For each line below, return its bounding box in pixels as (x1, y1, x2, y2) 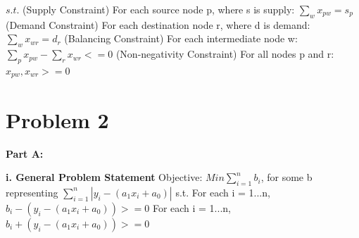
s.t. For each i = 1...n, (175, 184, 270, 199)
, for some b (260, 170, 313, 184)
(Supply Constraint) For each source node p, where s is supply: (23, 2, 295, 16)
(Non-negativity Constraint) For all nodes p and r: (115, 46, 334, 61)
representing (6, 184, 58, 199)
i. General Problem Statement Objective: (6, 170, 203, 184)
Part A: (6, 146, 44, 161)
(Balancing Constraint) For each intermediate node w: (64, 31, 298, 46)
